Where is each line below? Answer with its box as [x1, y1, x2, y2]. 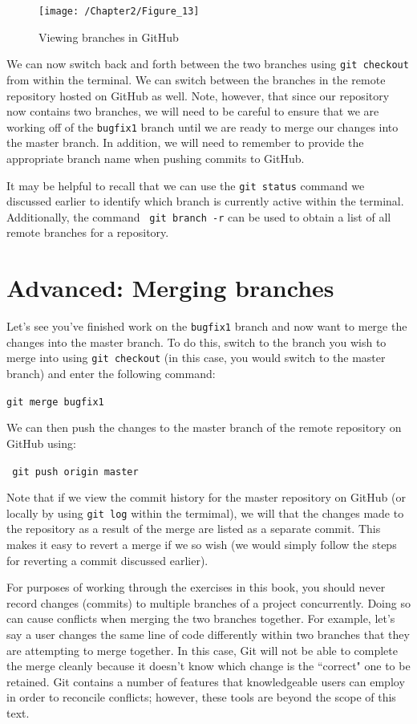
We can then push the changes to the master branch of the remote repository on [6, 419, 402, 436]
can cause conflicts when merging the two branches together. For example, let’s [6, 610, 395, 627]
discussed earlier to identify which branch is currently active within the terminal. [6, 193, 404, 209]
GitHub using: [6, 434, 76, 451]
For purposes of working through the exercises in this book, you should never [6, 579, 386, 596]
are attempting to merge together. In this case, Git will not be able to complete [6, 641, 398, 658]
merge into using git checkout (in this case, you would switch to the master [6, 349, 386, 366]
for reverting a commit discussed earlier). [6, 551, 208, 568]
